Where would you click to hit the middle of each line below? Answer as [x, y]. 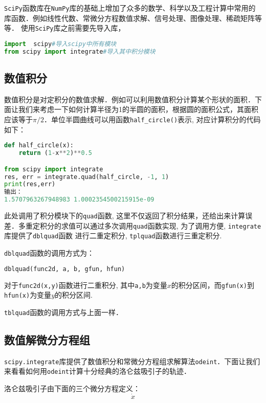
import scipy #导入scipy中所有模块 [60, 44]
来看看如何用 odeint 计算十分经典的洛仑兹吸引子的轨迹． [97, 371]
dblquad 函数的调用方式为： [49, 253]
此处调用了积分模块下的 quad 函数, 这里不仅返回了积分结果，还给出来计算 [125, 216]
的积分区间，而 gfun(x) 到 [213, 285]
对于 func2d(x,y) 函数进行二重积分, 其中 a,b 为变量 [86, 285]
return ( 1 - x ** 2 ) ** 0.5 [55, 153]
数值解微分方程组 [47, 339]
